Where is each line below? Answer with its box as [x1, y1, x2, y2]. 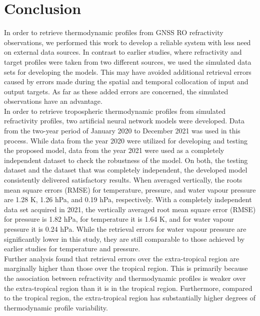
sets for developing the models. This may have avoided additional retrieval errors [4, 66, 251, 77]
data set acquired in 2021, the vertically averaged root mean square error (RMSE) [4, 204, 256, 214]
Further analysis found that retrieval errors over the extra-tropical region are [4, 253, 239, 263]
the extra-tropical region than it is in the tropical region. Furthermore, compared [4, 282, 252, 293]
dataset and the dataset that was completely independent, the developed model [4, 165, 247, 175]
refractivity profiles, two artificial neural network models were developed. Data [4, 115, 244, 126]
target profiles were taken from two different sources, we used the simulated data [4, 56, 251, 67]
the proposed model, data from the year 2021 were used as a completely [4, 145, 224, 155]
